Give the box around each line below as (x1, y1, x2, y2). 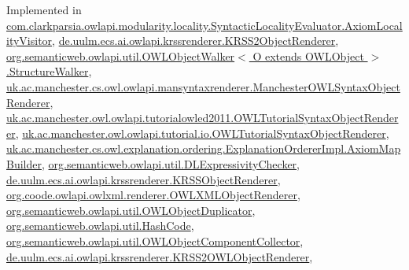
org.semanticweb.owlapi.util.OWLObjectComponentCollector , (6, 232, 304, 249)
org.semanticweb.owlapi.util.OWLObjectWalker (6, 47, 235, 64)
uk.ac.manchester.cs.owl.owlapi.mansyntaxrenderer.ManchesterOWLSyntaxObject (6, 78, 400, 94)
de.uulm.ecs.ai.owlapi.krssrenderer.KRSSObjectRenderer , (6, 171, 281, 187)
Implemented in (6, 2, 82, 17)
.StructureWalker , (6, 63, 92, 80)
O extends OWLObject (252, 47, 364, 64)
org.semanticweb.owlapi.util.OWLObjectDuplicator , (6, 202, 256, 218)
